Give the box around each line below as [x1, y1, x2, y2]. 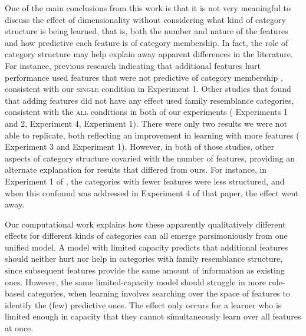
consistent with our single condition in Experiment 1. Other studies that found [5, 83, 291, 95]
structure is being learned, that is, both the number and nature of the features [5, 25, 288, 37]
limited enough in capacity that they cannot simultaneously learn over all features [5, 310, 301, 322]
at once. [5, 322, 34, 334]
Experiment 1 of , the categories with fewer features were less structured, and [5, 174, 285, 187]
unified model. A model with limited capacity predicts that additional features [5, 241, 288, 253]
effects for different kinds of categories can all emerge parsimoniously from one [5, 229, 288, 242]
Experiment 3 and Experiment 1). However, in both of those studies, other [5, 140, 274, 153]
